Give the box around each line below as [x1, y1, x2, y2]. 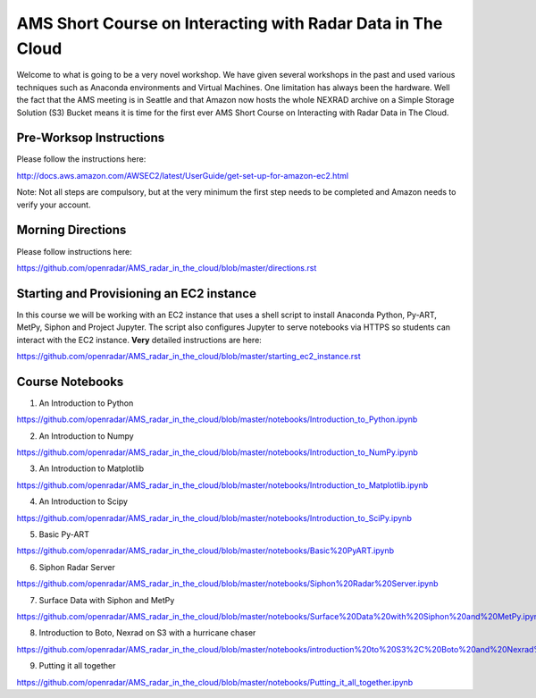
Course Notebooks [16, 374, 124, 389]
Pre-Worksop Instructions [16, 130, 165, 146]
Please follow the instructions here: [16, 154, 147, 164]
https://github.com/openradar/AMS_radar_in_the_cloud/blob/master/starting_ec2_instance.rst [16, 350, 361, 361]
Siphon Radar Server [38, 561, 115, 572]
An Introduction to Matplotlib [38, 463, 145, 474]
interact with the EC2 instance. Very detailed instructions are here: [16, 334, 263, 345]
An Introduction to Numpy [38, 430, 134, 442]
